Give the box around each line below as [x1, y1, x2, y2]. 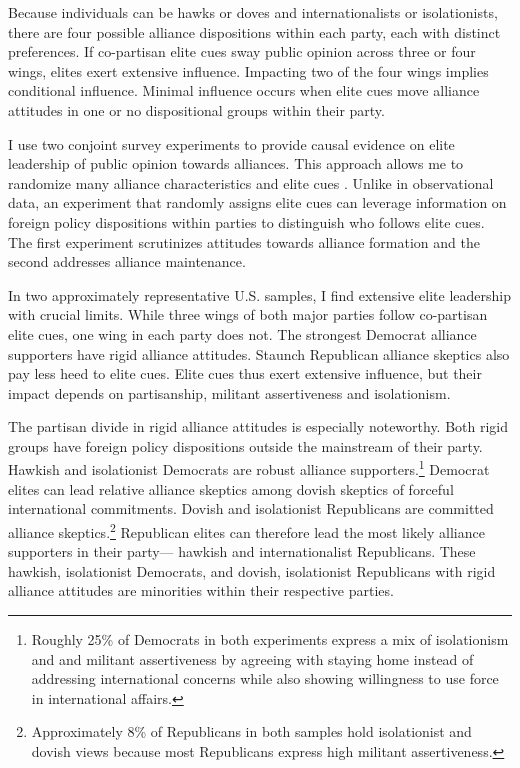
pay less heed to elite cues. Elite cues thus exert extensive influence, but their [8, 363, 482, 384]
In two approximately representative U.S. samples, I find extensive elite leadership [8, 284, 511, 305]
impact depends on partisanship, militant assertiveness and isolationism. [8, 382, 451, 403]
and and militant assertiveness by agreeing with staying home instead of [31, 648, 474, 669]
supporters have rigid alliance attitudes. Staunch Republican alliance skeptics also [8, 343, 510, 364]
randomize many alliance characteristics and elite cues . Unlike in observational [8, 172, 494, 193]
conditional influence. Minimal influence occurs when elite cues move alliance [8, 80, 480, 101]
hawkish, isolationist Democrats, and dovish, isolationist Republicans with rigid [8, 560, 496, 581]
